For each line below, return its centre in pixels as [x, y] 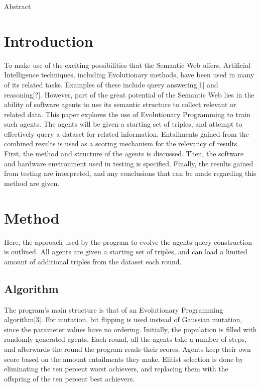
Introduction [49, 40]
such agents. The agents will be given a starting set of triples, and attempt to [123, 124]
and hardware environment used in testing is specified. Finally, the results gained [129, 163]
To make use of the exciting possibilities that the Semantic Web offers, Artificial [127, 65]
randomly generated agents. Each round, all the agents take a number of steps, [125, 339]
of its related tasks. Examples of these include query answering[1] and [111, 84]
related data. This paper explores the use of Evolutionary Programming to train [127, 114]
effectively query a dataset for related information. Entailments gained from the [126, 133]
